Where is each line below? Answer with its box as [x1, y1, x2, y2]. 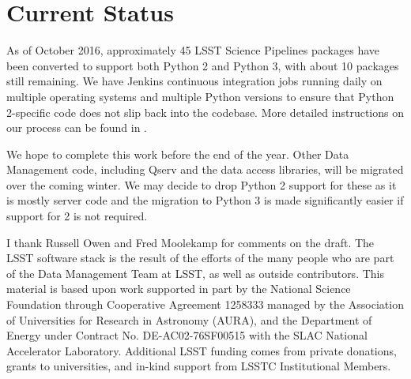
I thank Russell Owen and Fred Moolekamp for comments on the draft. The [6, 234, 375, 250]
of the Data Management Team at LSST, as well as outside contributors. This [6, 265, 384, 281]
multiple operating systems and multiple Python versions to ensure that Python [6, 88, 394, 104]
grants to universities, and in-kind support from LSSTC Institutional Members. [6, 358, 391, 374]
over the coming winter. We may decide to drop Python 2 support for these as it [6, 176, 397, 193]
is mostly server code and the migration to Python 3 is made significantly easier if [6, 192, 404, 208]
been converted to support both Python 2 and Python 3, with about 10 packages [6, 57, 399, 73]
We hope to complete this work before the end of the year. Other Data [6, 145, 349, 162]
